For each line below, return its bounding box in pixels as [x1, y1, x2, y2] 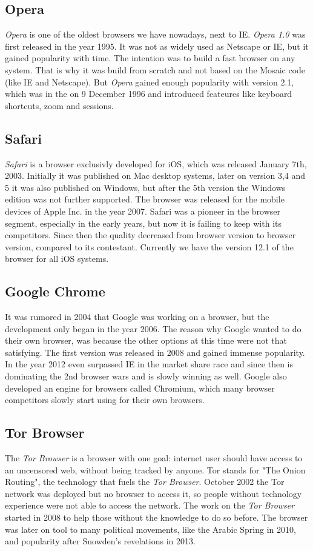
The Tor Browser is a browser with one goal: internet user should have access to [5, 452, 303, 464]
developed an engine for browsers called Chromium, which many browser [5, 381, 275, 394]
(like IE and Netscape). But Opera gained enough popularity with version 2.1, [5, 75, 294, 88]
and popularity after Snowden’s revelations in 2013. [5, 535, 196, 547]
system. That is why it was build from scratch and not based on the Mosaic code [5, 63, 306, 76]
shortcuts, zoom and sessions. [5, 99, 114, 112]
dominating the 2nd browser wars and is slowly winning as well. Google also [5, 370, 287, 382]
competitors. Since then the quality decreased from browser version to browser [5, 229, 296, 241]
